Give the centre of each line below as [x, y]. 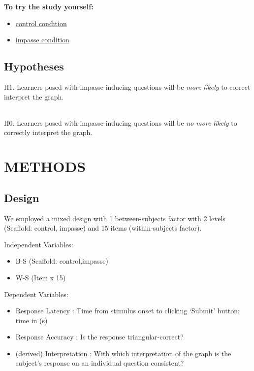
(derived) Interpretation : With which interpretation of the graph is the [123, 353]
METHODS [45, 166]
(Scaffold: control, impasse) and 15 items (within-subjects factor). [103, 228]
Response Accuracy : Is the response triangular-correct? [99, 337]
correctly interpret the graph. [48, 132]
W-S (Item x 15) [41, 277]
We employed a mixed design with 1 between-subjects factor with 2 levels [115, 218]
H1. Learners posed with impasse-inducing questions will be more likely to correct [127, 86]
